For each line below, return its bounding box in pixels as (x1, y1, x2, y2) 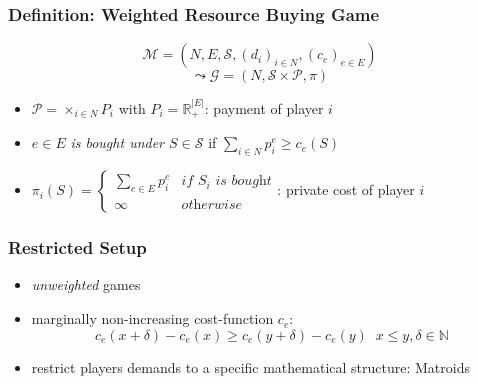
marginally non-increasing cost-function (31, 308, 274, 329)
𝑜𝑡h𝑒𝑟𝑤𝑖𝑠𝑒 (181, 198, 243, 213)
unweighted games (31, 274, 141, 295)
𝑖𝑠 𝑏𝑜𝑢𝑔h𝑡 (215, 174, 272, 189)
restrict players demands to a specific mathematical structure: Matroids (31, 356, 470, 377)
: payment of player (204, 98, 324, 118)
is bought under (70, 132, 165, 153)
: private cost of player (277, 179, 415, 200)
